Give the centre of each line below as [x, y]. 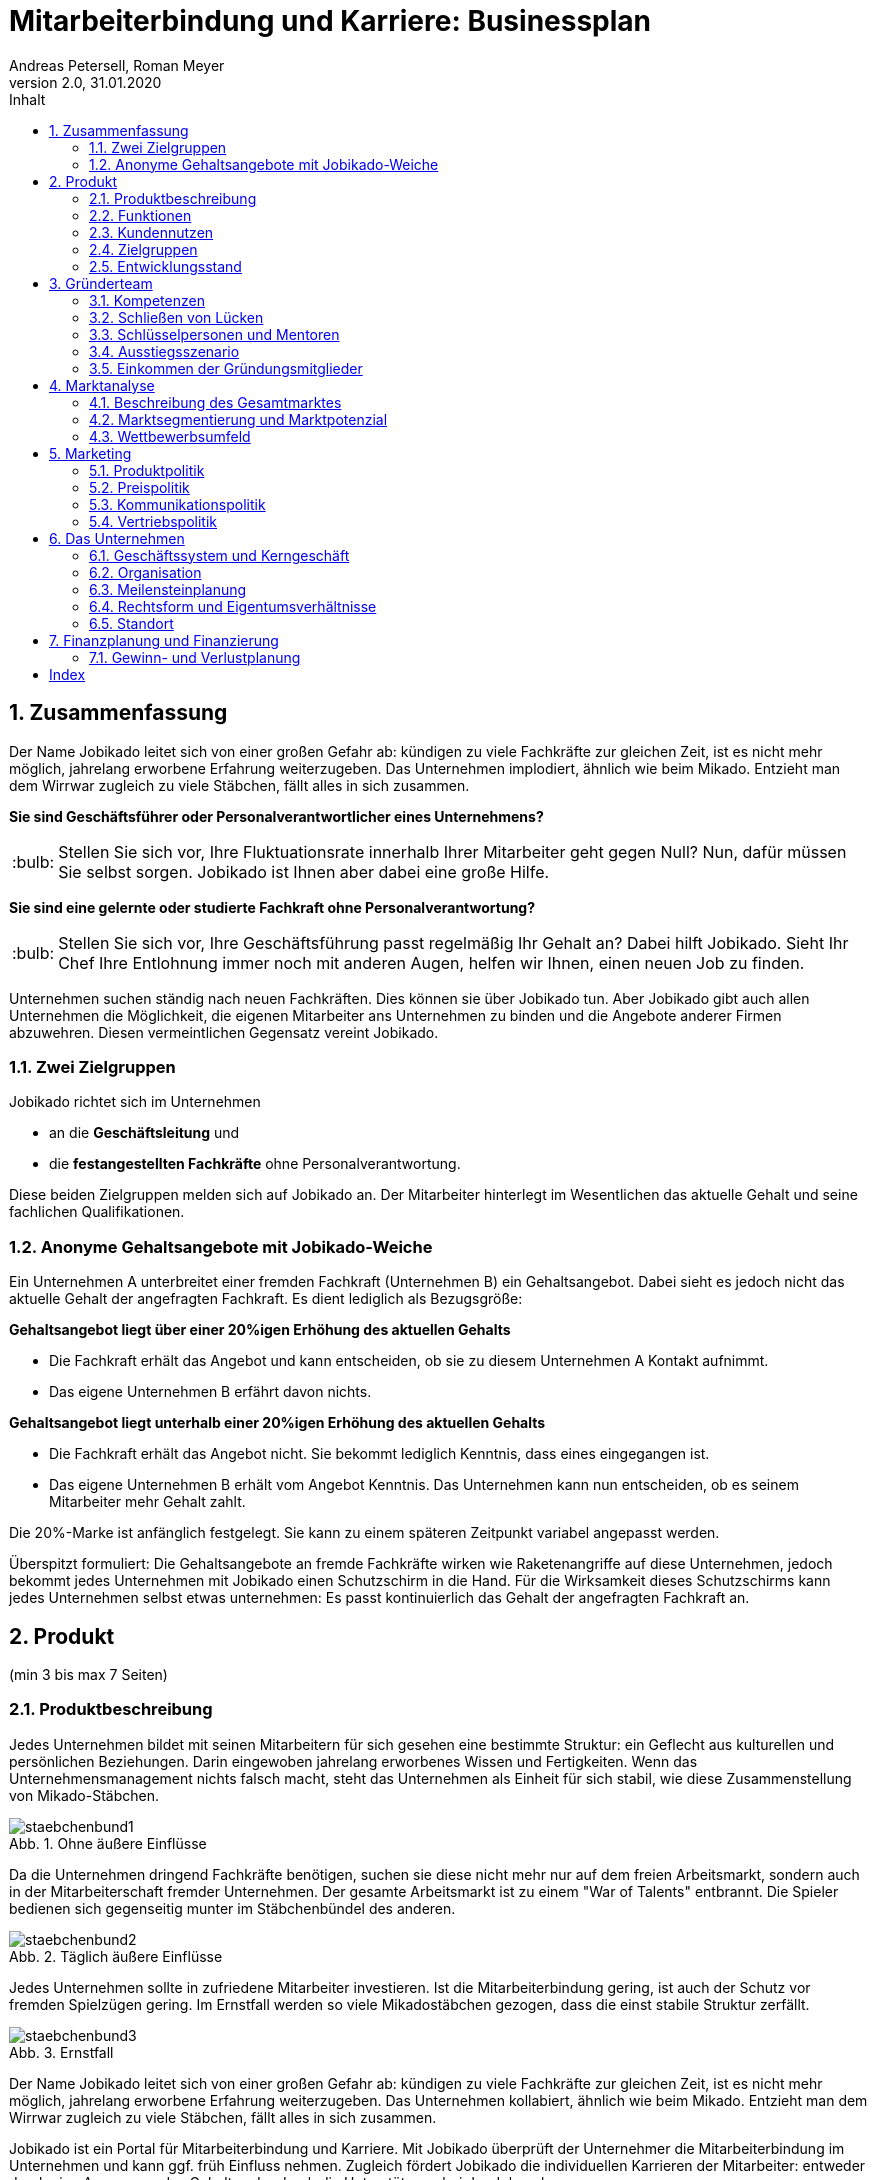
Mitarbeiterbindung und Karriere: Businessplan [330, 21]
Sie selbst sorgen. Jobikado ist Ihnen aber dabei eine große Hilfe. [304, 871]
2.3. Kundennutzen [151, 232]
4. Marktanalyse [102, 385]
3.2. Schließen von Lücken [176, 317]
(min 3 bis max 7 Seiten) [88, 1674]
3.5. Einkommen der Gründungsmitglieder [226, 368]
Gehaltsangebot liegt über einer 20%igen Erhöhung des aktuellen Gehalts [260, 1330]
